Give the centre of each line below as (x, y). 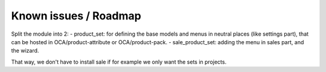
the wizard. (25, 51)
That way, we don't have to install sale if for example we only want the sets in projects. (119, 62)
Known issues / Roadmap (76, 16)
